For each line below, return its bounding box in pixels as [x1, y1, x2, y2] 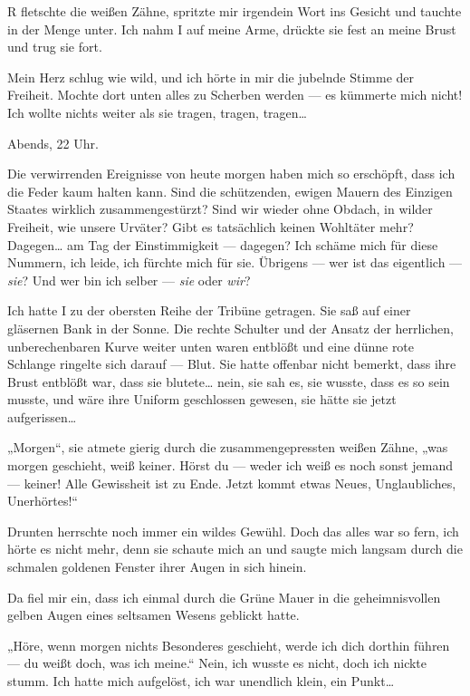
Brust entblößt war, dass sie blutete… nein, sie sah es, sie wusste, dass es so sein [7, 372, 450, 391]
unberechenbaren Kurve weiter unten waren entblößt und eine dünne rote [7, 336, 415, 355]
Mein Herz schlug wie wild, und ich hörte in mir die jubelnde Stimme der [7, 67, 415, 86]
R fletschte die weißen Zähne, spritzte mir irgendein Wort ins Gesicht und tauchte [7, 2, 462, 20]
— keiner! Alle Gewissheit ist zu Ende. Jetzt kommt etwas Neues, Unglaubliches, [7, 473, 456, 492]
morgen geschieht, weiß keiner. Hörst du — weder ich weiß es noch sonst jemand [7, 456, 454, 475]
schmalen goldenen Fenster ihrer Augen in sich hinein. [7, 557, 307, 576]
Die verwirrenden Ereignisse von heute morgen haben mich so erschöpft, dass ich [7, 164, 456, 183]
